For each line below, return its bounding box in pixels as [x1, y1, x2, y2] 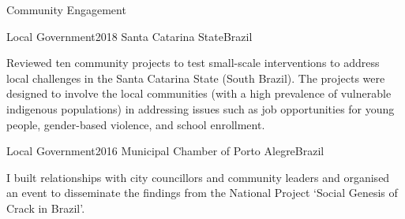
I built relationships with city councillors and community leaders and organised [6, 169, 390, 185]
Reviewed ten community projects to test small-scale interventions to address [6, 54, 380, 71]
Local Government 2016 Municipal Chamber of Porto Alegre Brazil [6, 143, 324, 159]
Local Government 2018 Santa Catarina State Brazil [6, 28, 253, 44]
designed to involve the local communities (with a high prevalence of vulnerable [6, 85, 392, 102]
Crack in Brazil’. [6, 199, 85, 216]
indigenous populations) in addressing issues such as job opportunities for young [6, 100, 395, 117]
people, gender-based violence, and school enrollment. [6, 116, 265, 132]
